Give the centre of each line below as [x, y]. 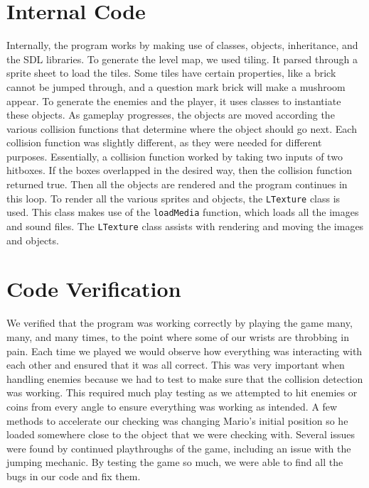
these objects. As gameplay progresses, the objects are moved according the [171, 115]
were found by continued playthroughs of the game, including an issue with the [179, 448]
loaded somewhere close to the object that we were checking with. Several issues [181, 434]
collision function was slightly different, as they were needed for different [164, 142]
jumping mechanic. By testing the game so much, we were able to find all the [175, 462]
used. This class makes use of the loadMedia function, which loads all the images [183, 212]
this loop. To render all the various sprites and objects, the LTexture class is [173, 198]
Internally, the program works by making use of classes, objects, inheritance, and [182, 45]
